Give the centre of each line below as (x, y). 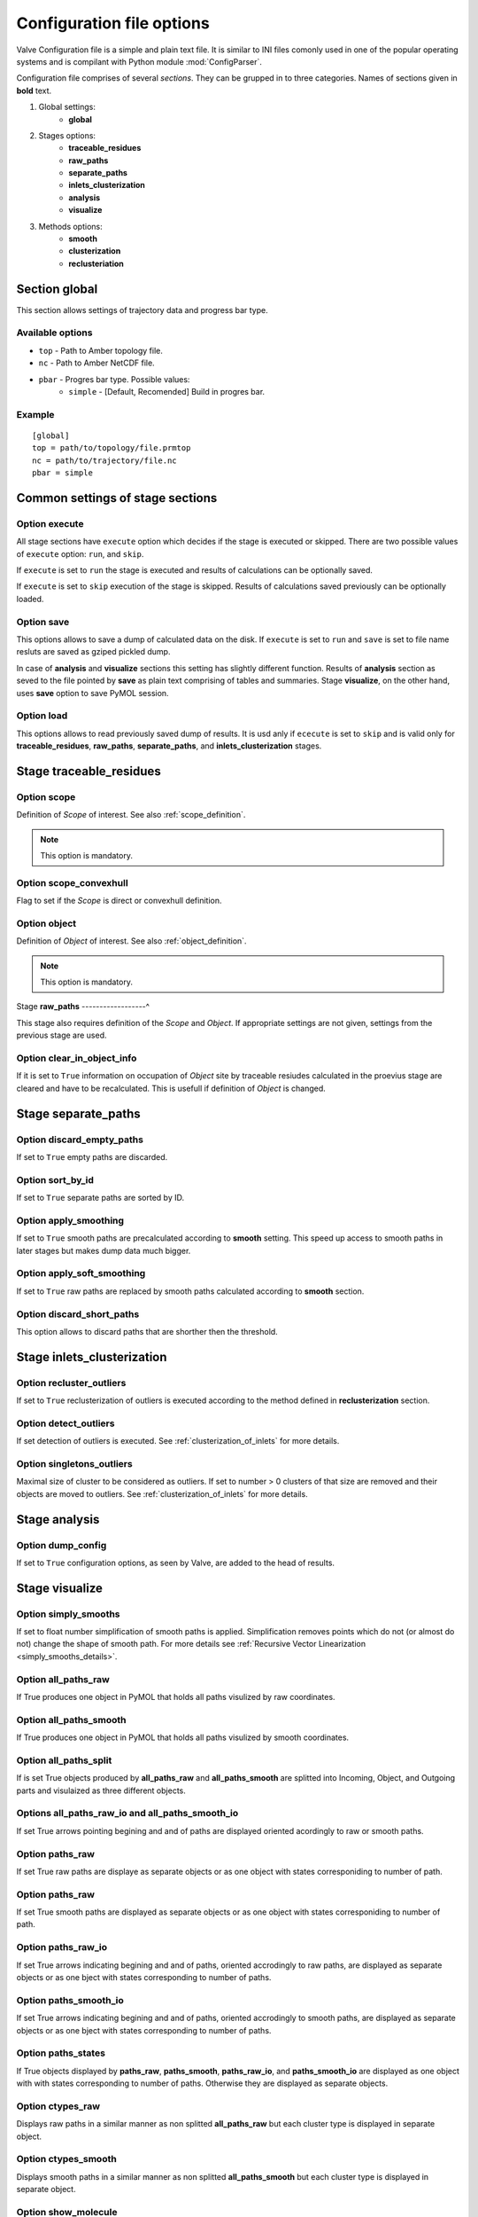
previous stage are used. (62, 1035)
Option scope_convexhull (72, 882)
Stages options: (67, 135)
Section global (57, 289)
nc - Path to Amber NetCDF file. (96, 363)
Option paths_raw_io (62, 1947)
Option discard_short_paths (78, 1314)
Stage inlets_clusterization (92, 1357)
